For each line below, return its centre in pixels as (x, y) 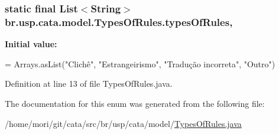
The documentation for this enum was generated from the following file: (135, 103)
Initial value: (31, 44)
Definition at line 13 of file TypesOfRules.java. (89, 84)
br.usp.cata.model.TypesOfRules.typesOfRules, (119, 22)
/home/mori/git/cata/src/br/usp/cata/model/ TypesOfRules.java (123, 123)
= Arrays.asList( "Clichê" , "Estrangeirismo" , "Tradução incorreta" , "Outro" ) (140, 63)
